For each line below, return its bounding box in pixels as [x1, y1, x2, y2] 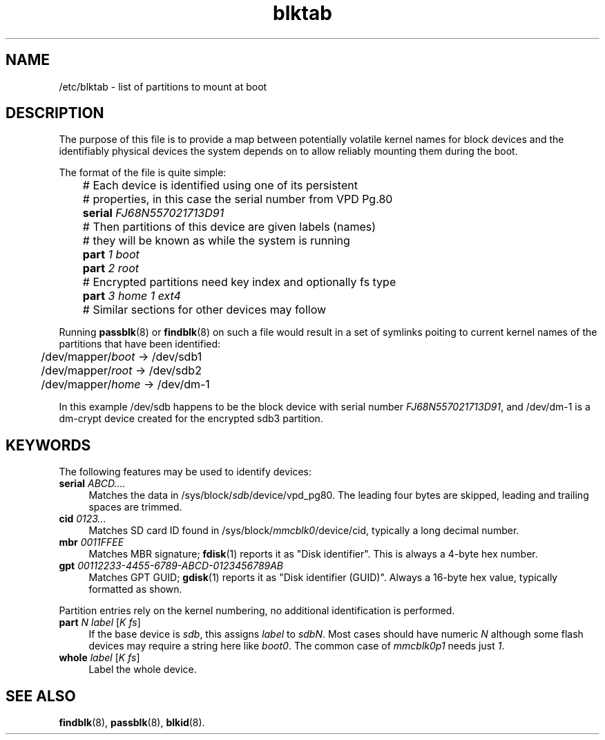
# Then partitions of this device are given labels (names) [82, 220, 376, 234]
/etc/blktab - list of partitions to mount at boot [59, 80, 267, 93]
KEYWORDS [6, 436, 91, 454]
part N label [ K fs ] [59, 616, 141, 629]
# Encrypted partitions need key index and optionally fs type [82, 275, 396, 290]
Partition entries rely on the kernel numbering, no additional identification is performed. [59, 605, 455, 617]
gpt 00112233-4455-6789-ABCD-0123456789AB [59, 560, 284, 572]
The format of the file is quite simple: [59, 167, 227, 179]
